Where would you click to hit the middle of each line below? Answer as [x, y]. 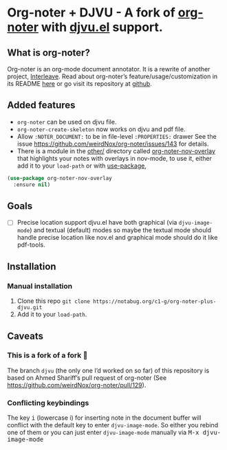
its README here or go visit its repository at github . [80, 83]
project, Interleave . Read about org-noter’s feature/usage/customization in [112, 76]
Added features [41, 105]
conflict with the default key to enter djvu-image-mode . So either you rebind [113, 425]
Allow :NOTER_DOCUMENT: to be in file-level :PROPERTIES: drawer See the [117, 136]
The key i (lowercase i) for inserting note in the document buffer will [104, 418]
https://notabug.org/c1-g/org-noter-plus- [154, 302]
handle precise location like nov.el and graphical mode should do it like [117, 238]
